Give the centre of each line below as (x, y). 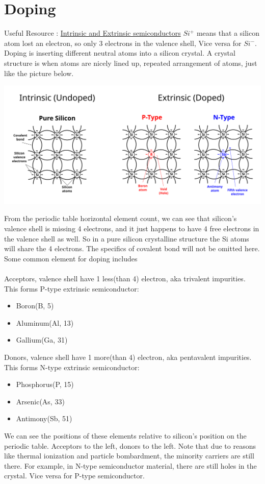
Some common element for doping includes (71, 258)
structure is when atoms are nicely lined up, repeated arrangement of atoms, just (131, 63)
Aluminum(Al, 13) (45, 322)
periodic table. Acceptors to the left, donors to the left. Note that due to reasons (130, 445)
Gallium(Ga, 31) (42, 340)
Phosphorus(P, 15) (45, 384)
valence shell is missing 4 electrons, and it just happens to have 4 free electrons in (132, 228)
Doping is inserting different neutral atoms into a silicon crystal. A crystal (120, 53)
